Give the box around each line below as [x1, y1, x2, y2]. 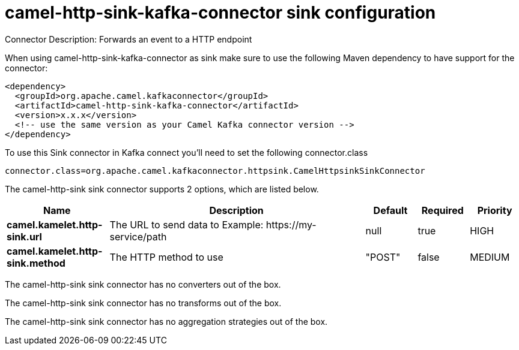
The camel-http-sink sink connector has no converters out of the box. [5, 279, 281, 289]
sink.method [7, 257, 65, 269]
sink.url [7, 230, 42, 243]
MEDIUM [470, 251, 510, 263]
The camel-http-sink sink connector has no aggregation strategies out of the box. [5, 316, 328, 327]
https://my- [266, 218, 317, 231]
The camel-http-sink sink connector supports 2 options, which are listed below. [5, 183, 319, 194]
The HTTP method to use [109, 251, 223, 263]
